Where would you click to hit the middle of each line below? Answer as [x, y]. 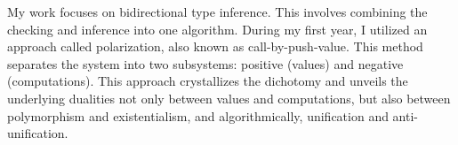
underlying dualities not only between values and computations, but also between [229, 98]
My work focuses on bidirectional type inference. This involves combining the [217, 11]
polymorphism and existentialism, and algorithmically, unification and [198, 115]
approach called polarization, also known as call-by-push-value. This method [215, 46]
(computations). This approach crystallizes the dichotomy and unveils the [208, 81]
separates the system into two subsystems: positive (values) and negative [205, 63]
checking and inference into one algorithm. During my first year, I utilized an [217, 29]
